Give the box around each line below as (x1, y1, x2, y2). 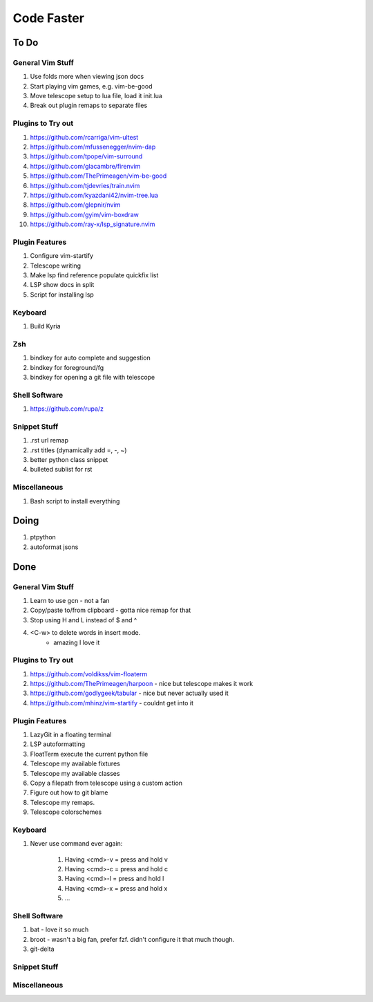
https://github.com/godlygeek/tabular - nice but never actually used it (30, 689, 229, 698)
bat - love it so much (30, 925, 89, 934)
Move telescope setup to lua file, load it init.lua (30, 92, 162, 100)
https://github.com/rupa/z (30, 405, 104, 413)
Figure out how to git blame (30, 788, 108, 797)
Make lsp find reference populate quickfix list (30, 271, 159, 279)
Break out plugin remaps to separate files (30, 101, 148, 110)
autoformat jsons (30, 543, 79, 551)
